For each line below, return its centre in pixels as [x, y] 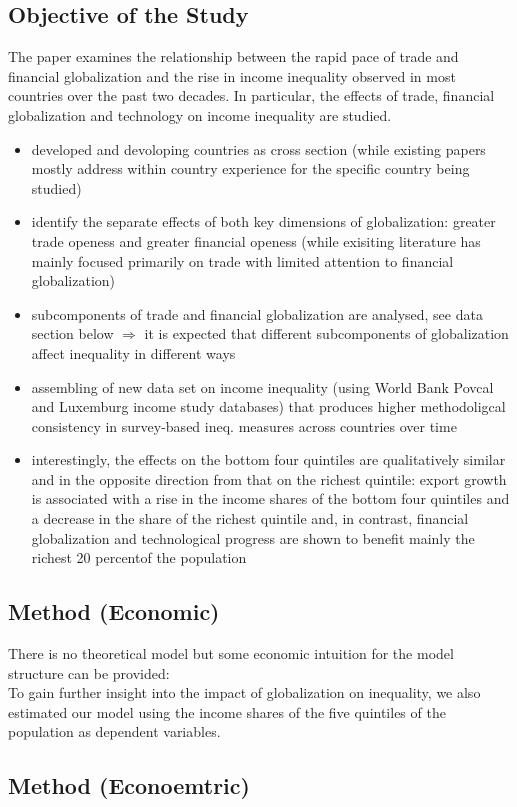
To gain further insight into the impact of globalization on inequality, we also [244, 692]
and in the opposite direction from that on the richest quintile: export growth [269, 478]
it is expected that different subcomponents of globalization [326, 333]
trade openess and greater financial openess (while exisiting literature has [256, 240]
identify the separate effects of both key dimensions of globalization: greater [263, 221]
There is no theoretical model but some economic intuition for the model [231, 653]
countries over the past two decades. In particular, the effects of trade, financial [251, 95]
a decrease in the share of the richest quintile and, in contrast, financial [250, 518]
